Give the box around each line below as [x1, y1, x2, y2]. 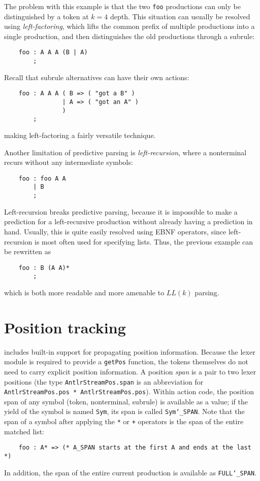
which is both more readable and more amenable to [4, 287, 165, 297]
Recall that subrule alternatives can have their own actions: [4, 72, 189, 82]
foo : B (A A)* [18, 264, 70, 271]
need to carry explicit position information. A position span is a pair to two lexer [4, 366, 256, 376]
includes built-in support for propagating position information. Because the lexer [4, 346, 255, 357]
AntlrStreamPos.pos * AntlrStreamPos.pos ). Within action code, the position [4, 386, 254, 397]
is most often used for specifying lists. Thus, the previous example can [35, 236, 253, 247]
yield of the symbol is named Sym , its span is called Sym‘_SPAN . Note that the [4, 406, 245, 417]
